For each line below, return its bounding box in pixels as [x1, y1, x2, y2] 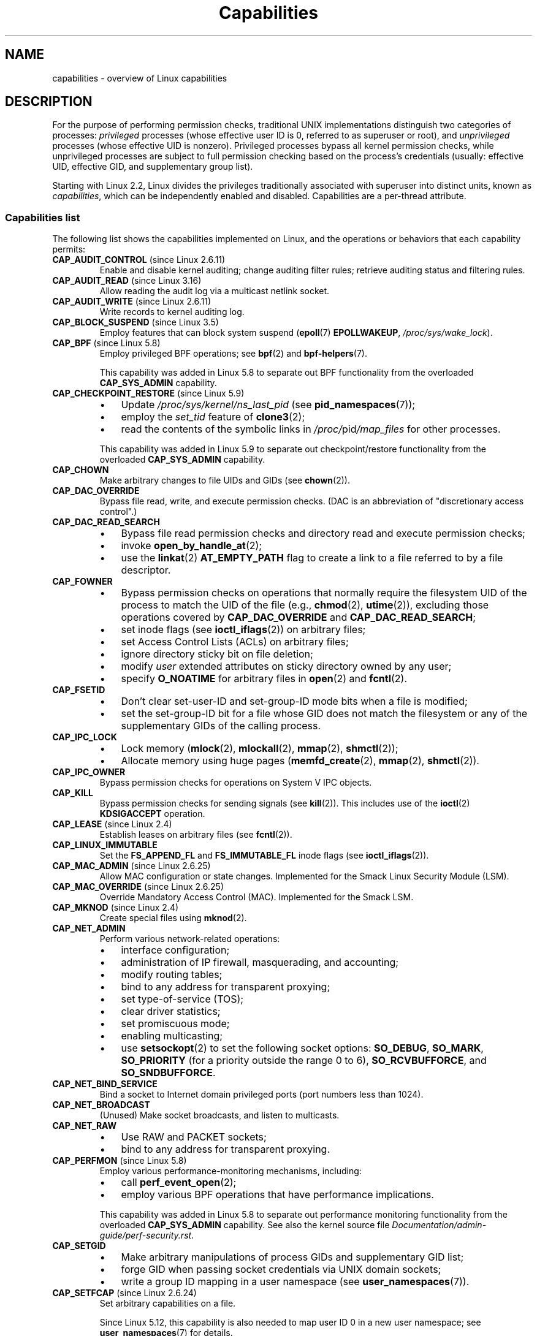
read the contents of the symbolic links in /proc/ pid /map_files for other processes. [121, 423, 501, 436]
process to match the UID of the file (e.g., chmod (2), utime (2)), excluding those [121, 599, 489, 612]
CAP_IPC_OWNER [52, 767, 126, 778]
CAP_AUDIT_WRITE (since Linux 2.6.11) [52, 296, 211, 307]
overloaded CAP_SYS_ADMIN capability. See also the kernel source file [99, 1220, 390, 1231]
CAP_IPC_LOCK [52, 732, 117, 743]
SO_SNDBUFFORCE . [121, 1066, 216, 1079]
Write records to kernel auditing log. [99, 306, 245, 317]
